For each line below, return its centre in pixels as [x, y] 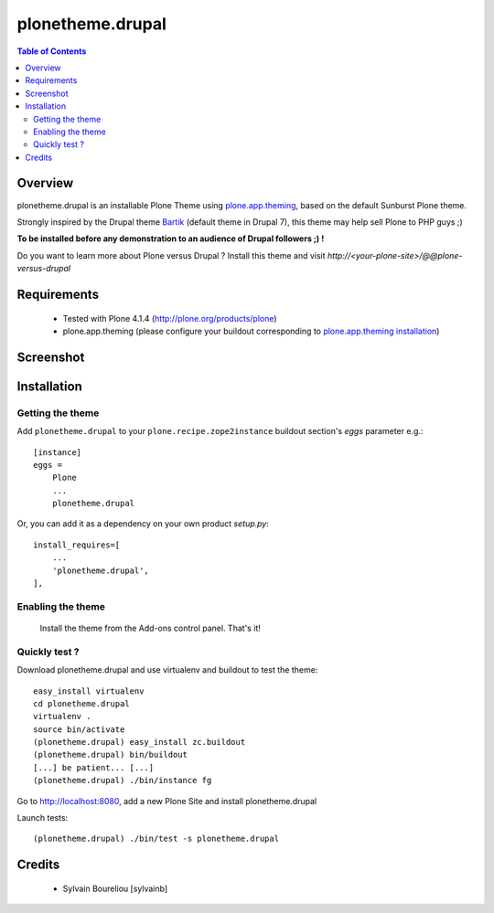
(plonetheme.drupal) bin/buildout [110, 755]
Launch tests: [43, 818]
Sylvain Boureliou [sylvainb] [115, 888]
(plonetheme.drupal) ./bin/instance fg [123, 780]
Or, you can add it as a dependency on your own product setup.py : [143, 524]
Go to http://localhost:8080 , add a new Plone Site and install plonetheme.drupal [167, 801]
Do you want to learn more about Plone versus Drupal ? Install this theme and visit [171, 255]
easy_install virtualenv [89, 691]
